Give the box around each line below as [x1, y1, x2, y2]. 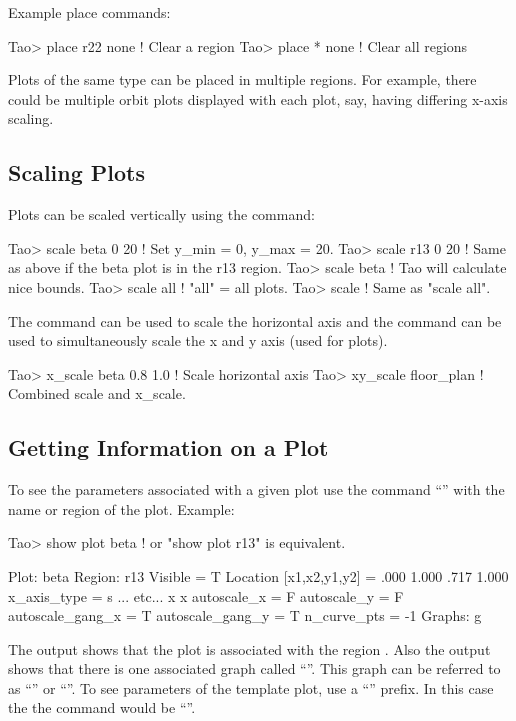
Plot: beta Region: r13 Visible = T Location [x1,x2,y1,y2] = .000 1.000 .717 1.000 [8, 565, 509, 586]
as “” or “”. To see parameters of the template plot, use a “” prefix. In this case [8, 677, 494, 698]
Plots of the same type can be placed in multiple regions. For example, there [8, 69, 477, 90]
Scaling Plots [8, 157, 146, 188]
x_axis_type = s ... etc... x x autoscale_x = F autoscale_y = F [8, 585, 404, 606]
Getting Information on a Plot [8, 432, 329, 463]
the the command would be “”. [8, 697, 196, 718]
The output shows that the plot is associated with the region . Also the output [8, 638, 491, 659]
